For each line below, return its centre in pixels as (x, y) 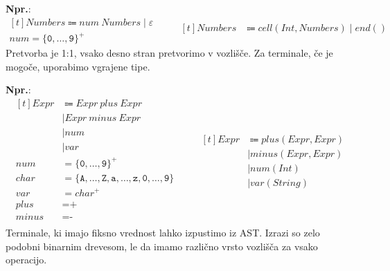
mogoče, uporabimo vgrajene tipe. (78, 66)
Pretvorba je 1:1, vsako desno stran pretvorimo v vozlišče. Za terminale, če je (169, 53)
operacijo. (26, 260)
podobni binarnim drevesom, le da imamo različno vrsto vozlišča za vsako (162, 246)
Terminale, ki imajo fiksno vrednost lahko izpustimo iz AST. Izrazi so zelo (163, 233)
